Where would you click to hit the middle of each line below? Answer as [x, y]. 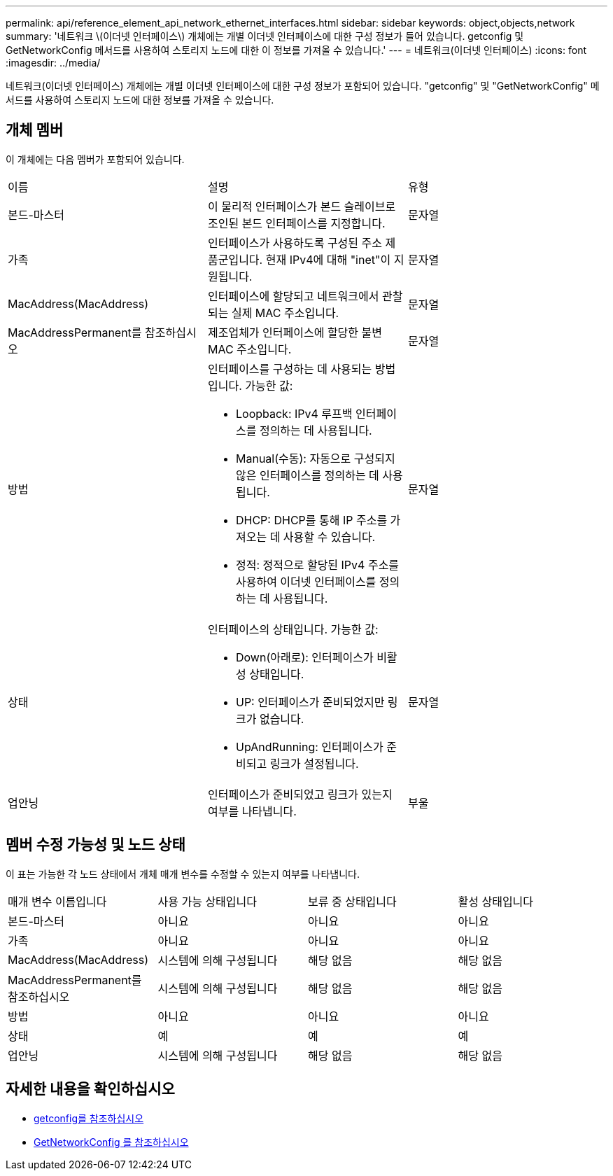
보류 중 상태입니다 [352, 901]
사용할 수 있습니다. [329, 537]
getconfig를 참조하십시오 [89, 1118]
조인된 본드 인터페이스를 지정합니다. [296, 223]
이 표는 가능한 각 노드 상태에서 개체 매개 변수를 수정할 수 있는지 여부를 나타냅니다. [183, 874]
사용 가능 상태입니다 [207, 901]
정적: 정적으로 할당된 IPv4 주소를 [317, 565]
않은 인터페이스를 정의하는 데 [307, 475]
